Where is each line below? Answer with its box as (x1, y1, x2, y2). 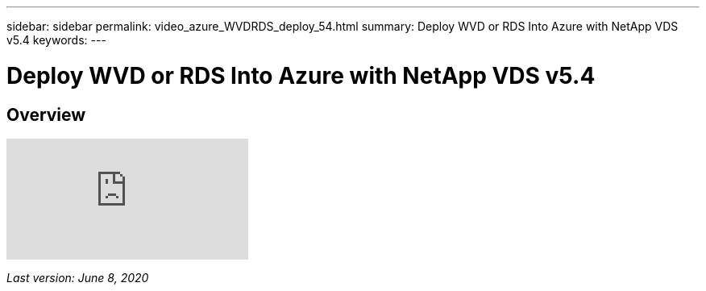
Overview (6, 104, 86, 125)
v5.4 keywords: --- (6, 33, 106, 47)
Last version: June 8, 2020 (6, 270, 149, 285)
